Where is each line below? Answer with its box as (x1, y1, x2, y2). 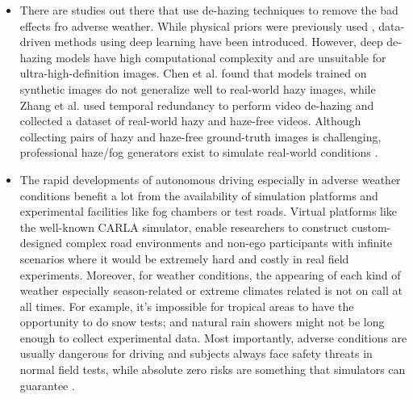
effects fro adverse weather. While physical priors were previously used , (19, 17, 375, 34)
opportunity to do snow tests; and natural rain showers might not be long (19, 313, 385, 330)
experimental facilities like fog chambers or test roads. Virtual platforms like (19, 203, 398, 220)
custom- (351, 218, 391, 235)
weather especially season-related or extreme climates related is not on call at (19, 282, 403, 299)
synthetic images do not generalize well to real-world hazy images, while (19, 80, 376, 97)
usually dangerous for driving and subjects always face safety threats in (19, 345, 373, 362)
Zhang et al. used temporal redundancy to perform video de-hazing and (19, 96, 374, 113)
